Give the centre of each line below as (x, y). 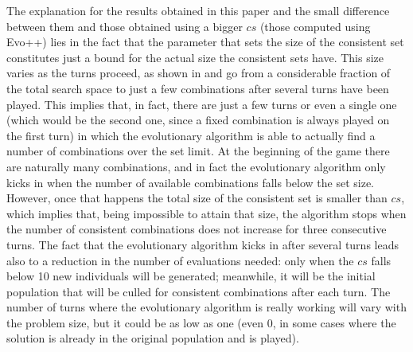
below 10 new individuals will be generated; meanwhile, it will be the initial (191, 276)
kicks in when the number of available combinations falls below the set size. (190, 182)
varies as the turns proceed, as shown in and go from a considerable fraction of (199, 73)
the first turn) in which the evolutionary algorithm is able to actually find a (191, 135)
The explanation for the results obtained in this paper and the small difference (198, 10)
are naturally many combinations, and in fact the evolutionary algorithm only (196, 166)
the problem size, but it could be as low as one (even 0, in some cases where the (201, 322)
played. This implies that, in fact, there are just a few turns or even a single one (202, 104)
